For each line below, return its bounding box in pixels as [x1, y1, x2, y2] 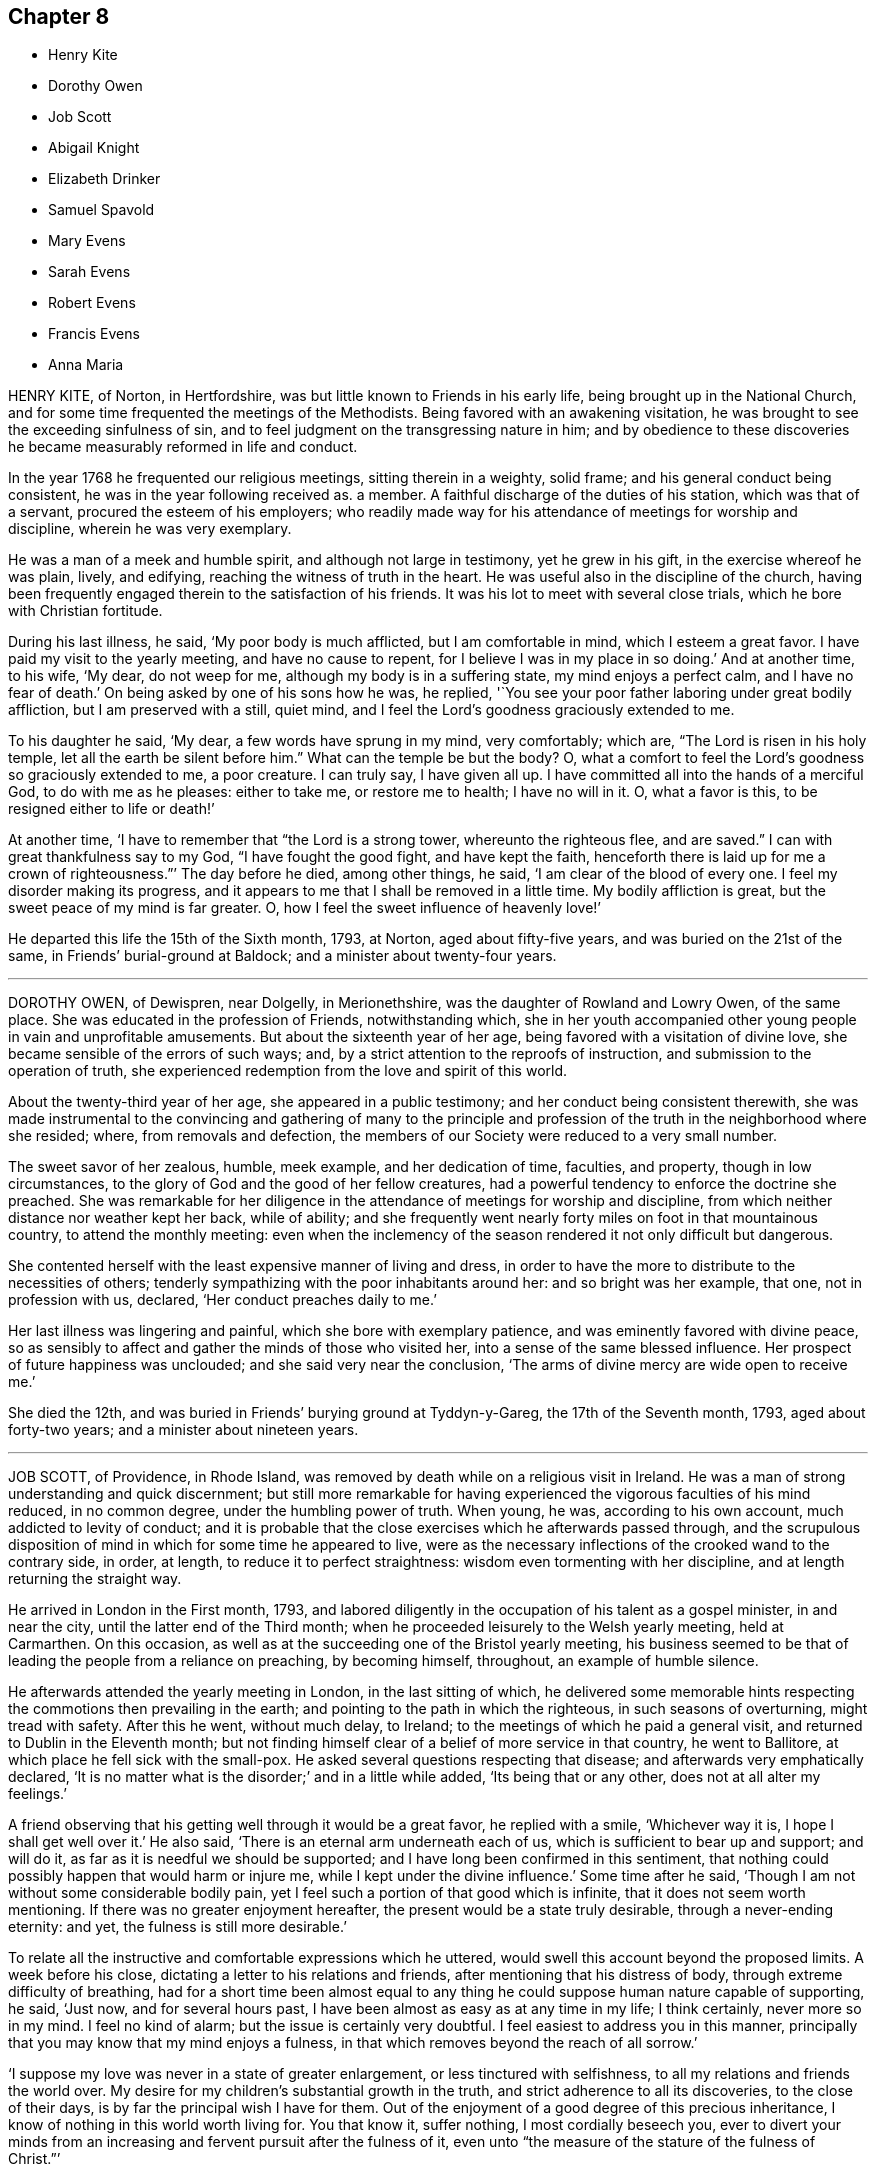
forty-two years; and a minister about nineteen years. [8, 1421, 359, 1439]
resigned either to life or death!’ [8, 800, 215, 818]
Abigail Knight [48, 139, 140, 157]
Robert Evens [48, 294, 136, 312]
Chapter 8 [8, 4, 110, 29]
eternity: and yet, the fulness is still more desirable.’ [8, 1918, 347, 1936]
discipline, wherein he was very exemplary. [8, 520, 292, 538]
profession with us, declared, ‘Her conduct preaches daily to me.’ [8, 1291, 437, 1309]
